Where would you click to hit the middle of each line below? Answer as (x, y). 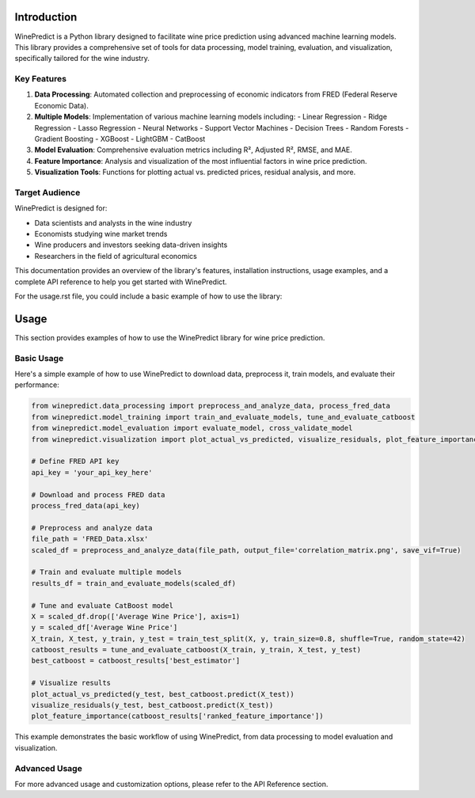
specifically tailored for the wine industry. (82, 59)
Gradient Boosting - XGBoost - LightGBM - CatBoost (120, 139)
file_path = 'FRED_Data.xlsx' (90, 539)
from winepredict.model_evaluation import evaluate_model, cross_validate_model (192, 428)
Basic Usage (39, 358)
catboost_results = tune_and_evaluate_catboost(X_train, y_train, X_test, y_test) (196, 650)
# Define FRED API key (75, 462)
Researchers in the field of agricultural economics (116, 256)
